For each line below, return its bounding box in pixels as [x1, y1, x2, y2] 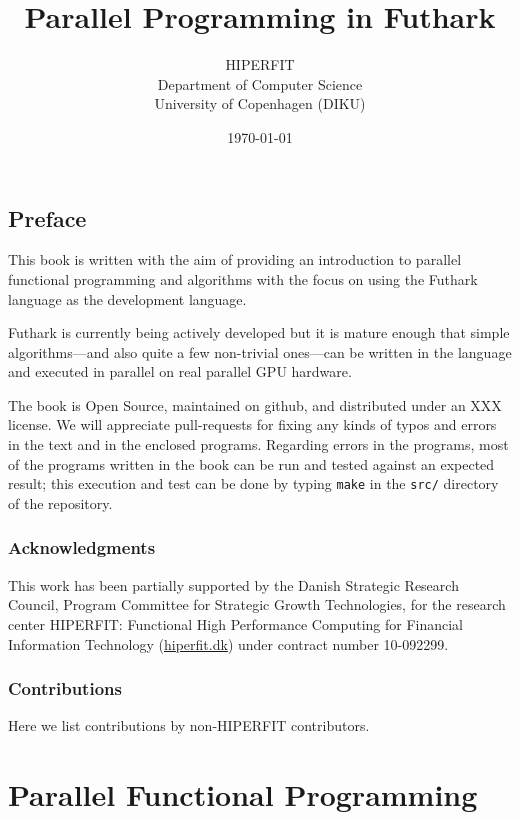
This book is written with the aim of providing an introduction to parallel [8, 249, 462, 270]
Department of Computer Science [157, 73, 363, 94]
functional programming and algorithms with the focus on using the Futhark [8, 268, 478, 289]
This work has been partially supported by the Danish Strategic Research [8, 574, 459, 595]
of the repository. [8, 492, 113, 513]
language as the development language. [8, 288, 247, 309]
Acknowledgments [8, 535, 156, 560]
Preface [8, 202, 87, 233]
